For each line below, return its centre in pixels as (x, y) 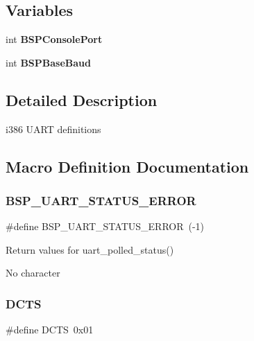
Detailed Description (82, 99)
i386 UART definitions (53, 129)
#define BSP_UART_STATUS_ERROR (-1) (105, 226)
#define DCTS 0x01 (50, 330)
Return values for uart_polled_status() (90, 249)
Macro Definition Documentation (127, 166)
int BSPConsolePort (54, 39)
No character (33, 273)
